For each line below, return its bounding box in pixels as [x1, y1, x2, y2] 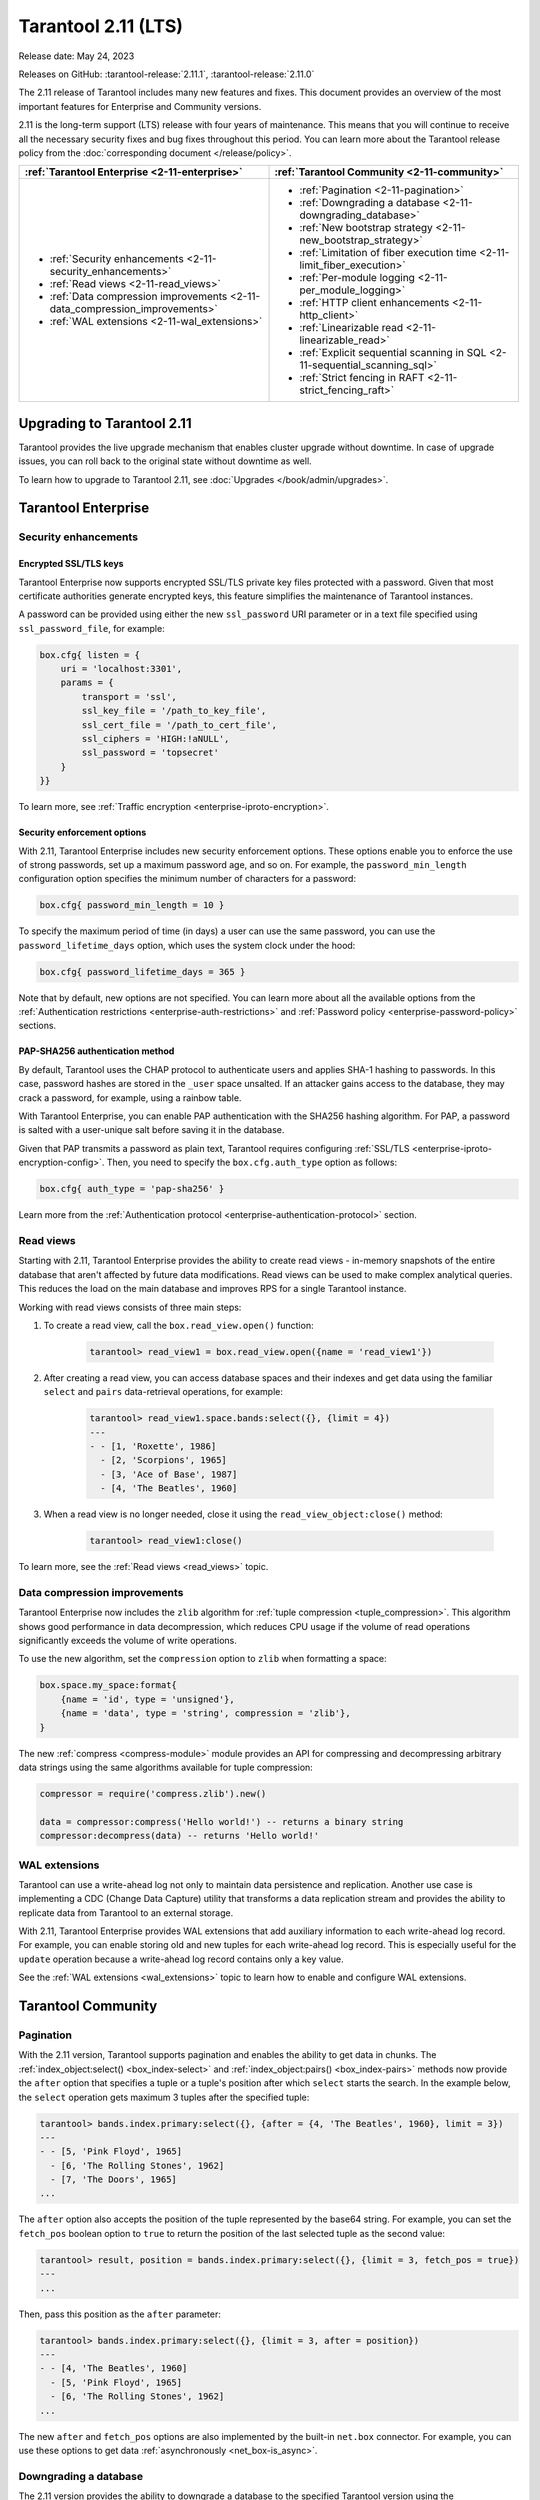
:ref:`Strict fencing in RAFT [299, 371, 425, 385]
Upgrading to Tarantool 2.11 [18, 415, 192, 432]
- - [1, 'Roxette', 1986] [89, 1441, 217, 1452]
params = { [60, 677, 114, 689]
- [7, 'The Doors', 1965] [50, 2174, 177, 2185]
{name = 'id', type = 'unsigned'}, [60, 1693, 235, 1705]
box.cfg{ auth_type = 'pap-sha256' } [39, 1183, 225, 1195]
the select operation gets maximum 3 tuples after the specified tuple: [18, 2091, 310, 2103]
